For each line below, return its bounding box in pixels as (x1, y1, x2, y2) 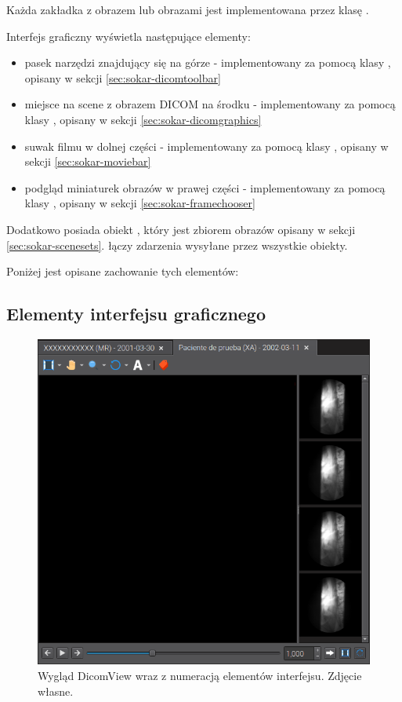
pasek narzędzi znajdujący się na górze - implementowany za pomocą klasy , (24, 54, 391, 71)
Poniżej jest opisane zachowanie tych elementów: (6, 263, 239, 280)
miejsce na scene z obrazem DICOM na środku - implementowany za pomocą (24, 96, 396, 112)
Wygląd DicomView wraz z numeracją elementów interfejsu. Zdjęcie (38, 667, 362, 684)
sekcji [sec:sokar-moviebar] (24, 153, 151, 170)
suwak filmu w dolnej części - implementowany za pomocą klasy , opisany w (24, 137, 389, 154)
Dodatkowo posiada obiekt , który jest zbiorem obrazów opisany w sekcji (6, 221, 356, 237)
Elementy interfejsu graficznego (6, 302, 266, 326)
